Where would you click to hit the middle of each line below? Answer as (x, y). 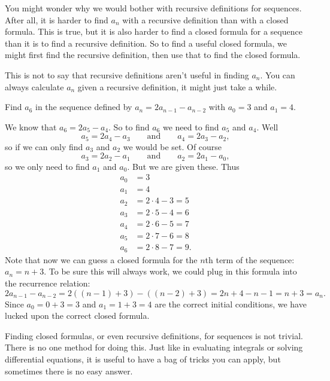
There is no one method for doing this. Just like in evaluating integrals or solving (154, 347)
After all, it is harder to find (57, 19)
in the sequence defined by (84, 107)
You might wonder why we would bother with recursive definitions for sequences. (153, 8)
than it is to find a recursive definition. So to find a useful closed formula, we (146, 43)
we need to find (191, 127)
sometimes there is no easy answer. (69, 371)
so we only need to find (47, 166)
